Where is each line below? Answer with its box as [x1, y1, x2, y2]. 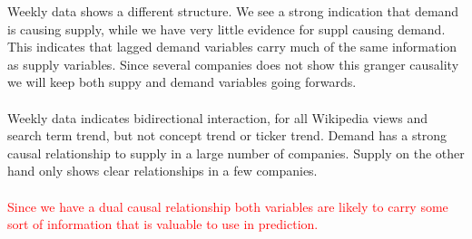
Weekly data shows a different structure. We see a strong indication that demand [7, 2, 459, 20]
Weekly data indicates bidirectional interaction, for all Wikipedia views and [7, 108, 428, 127]
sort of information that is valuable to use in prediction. [7, 215, 319, 234]
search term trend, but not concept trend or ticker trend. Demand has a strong [7, 126, 447, 145]
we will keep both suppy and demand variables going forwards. [7, 72, 357, 91]
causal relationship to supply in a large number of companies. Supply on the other [7, 143, 465, 162]
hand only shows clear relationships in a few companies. [7, 161, 318, 180]
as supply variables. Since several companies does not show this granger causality [7, 54, 459, 73]
